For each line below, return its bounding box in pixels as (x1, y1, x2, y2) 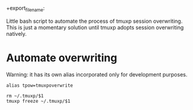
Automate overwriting (6, 51, 117, 65)
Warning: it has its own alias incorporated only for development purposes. (6, 71, 188, 78)
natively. (6, 30, 27, 37)
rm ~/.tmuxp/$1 (6, 93, 44, 99)
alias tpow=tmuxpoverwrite (6, 82, 73, 88)
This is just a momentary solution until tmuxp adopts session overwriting (6, 23, 184, 31)
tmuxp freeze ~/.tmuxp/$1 (6, 98, 70, 104)
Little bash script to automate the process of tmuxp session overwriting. (6, 17, 183, 25)
